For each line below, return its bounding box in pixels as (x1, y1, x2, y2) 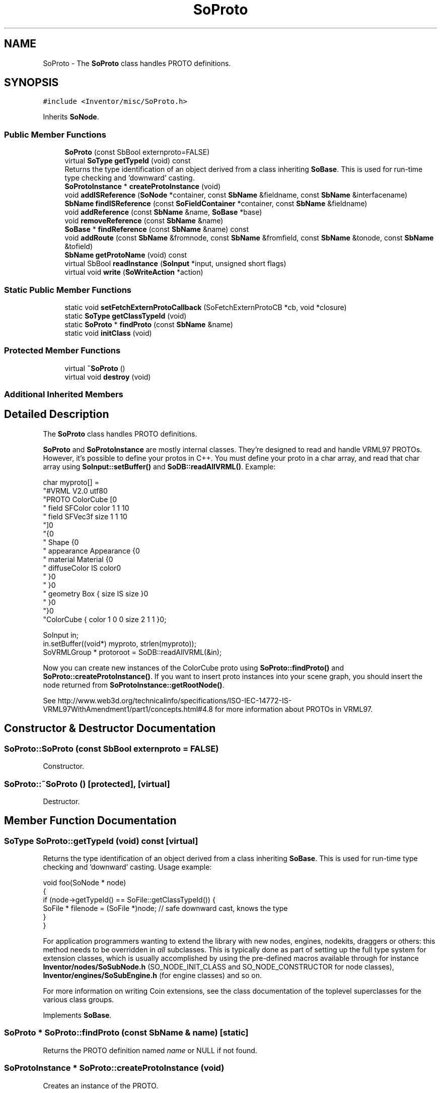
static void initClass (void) (64, 328, 152, 337)
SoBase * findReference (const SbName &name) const (64, 225, 249, 234)
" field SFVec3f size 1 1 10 (43, 512, 127, 521)
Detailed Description (4, 408, 109, 421)
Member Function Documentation (4, 814, 177, 827)
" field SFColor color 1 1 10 (43, 503, 129, 512)
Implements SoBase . (43, 1011, 112, 1020)
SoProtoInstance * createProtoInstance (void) (64, 182, 221, 191)
